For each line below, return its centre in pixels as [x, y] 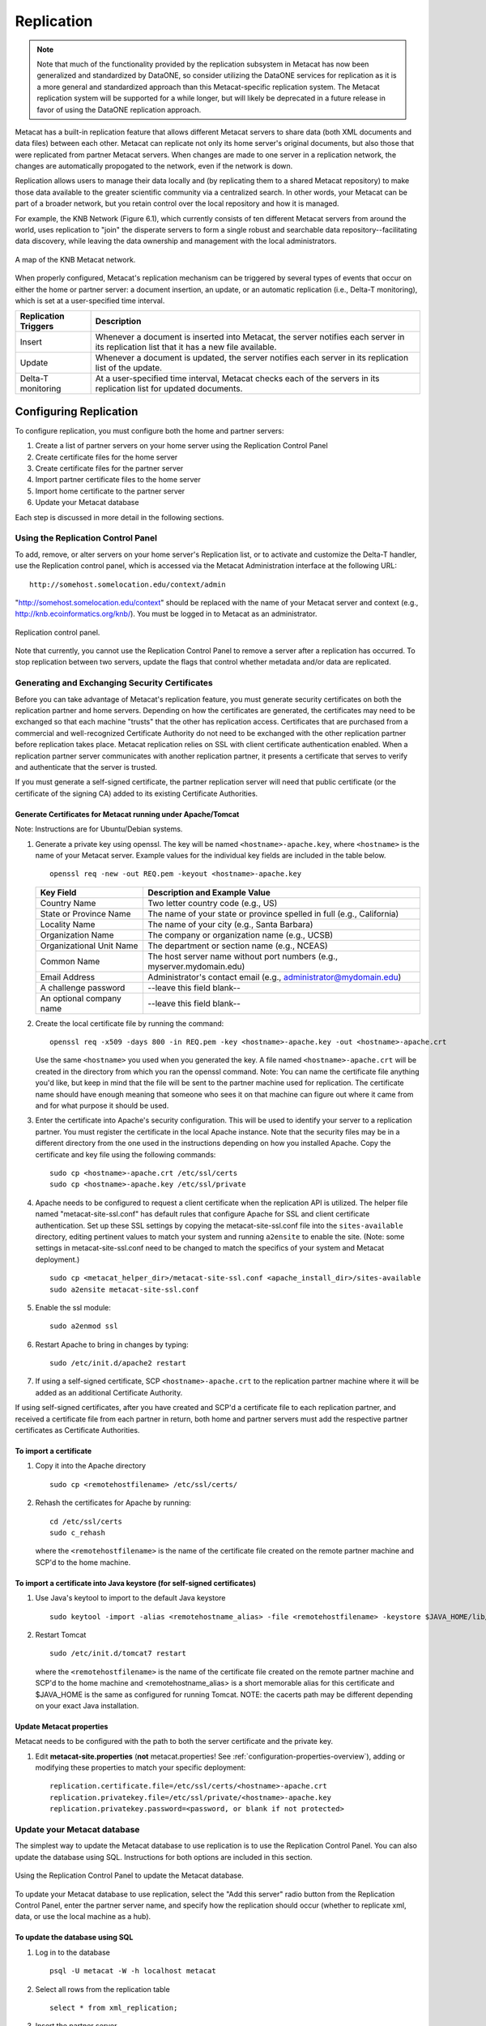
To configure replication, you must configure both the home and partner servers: [149, 430]
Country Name [68, 903]
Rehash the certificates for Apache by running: [113, 1502]
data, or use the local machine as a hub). [83, 1917]
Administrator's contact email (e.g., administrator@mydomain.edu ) [274, 977]
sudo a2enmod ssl [84, 1326]
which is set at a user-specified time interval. [90, 301]
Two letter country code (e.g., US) [212, 903]
